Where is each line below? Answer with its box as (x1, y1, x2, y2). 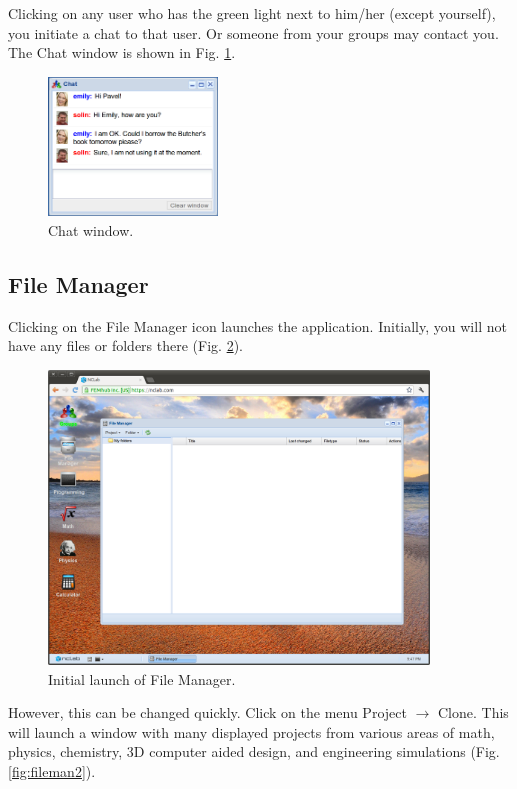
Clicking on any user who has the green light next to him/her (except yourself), (8, 3, 496, 23)
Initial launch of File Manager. (48, 668, 236, 689)
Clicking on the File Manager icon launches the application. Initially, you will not (8, 315, 507, 336)
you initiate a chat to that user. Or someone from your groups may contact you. (8, 22, 499, 43)
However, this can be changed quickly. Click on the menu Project (8, 702, 407, 723)
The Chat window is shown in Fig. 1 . (8, 42, 236, 63)
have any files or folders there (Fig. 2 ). (8, 335, 243, 356)
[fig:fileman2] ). (8, 760, 96, 781)
